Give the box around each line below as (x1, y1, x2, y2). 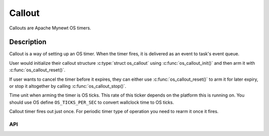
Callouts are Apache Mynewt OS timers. (9, 25, 92, 31)
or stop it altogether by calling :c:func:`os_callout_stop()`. (9, 83, 127, 89)
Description (9, 38, 47, 46)
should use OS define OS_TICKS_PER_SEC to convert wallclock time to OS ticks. (9, 99, 174, 105)
